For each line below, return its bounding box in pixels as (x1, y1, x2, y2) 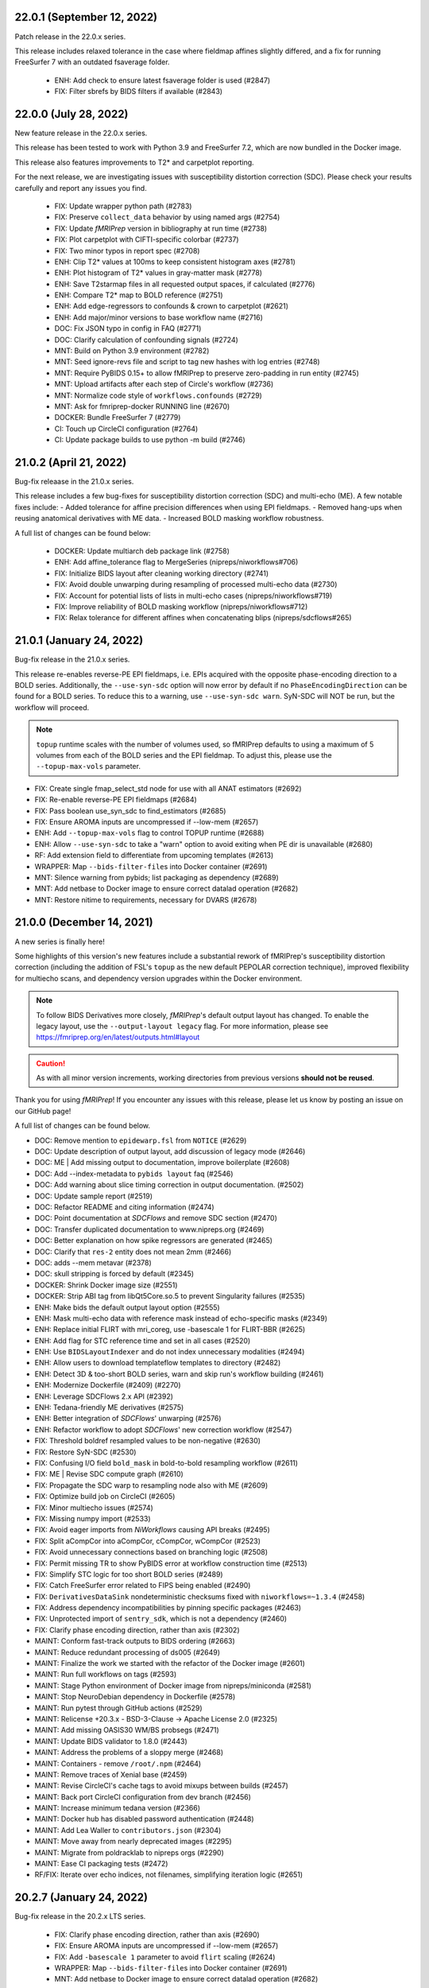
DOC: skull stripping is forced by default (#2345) (34, 1269, 195, 1279)
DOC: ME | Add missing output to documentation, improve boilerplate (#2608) (34, 1158, 290, 1167)
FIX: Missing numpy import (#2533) (34, 1513, 151, 1523)
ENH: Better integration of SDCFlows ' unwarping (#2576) (34, 1414, 222, 1423)
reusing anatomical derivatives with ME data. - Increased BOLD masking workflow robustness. (14, 514, 324, 523)
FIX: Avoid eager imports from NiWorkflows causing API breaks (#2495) (34, 1525, 270, 1535)
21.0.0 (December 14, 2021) (14, 915, 154, 930)
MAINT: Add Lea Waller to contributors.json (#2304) (34, 1825, 222, 1835)
